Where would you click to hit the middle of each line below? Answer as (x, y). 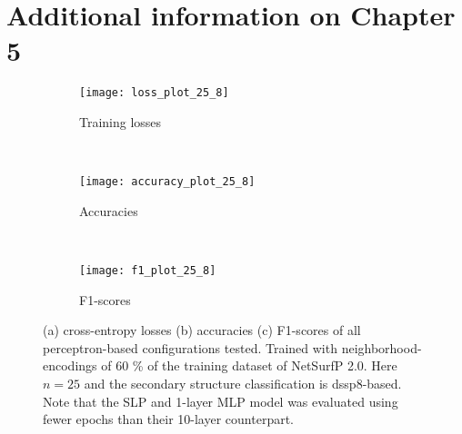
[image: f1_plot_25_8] (148, 271)
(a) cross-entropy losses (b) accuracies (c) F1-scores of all (202, 330)
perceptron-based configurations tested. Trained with (190, 347)
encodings (70, 365)
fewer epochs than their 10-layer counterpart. (168, 419)
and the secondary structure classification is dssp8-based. (243, 384)
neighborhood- (382, 347)
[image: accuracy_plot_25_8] (167, 182)
